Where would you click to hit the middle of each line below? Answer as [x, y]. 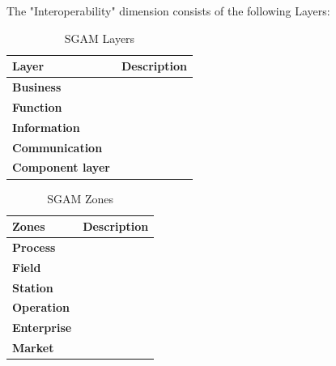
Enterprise [42, 328]
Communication [57, 147]
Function [37, 106]
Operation [41, 307]
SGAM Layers [100, 38]
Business [37, 87]
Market [33, 348]
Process [34, 247]
